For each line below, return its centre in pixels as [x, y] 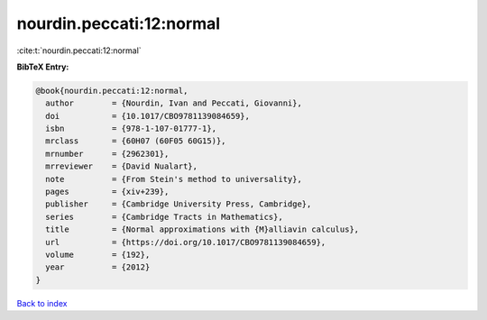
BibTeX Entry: [43, 67]
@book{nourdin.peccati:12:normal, [112, 91]
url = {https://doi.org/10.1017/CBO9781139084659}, [186, 242]
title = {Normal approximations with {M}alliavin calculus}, [202, 229]
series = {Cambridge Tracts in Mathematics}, [164, 217]
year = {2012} [98, 267]
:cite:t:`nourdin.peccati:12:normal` [79, 50]
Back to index [42, 303]
